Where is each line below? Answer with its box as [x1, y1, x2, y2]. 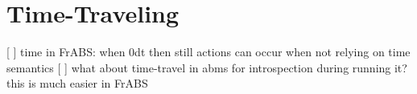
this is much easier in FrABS [6, 75, 148, 92]
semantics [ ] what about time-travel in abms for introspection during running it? [6, 59, 407, 76]
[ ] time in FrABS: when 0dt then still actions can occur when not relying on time [6, 43, 411, 60]
